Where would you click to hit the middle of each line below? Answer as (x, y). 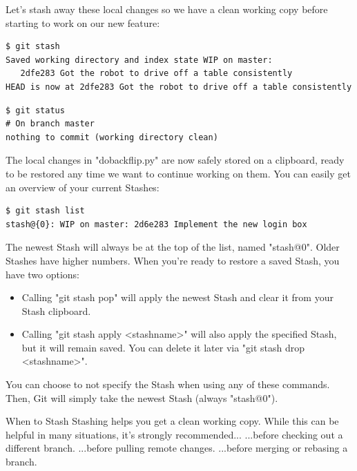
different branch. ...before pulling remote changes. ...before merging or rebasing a (177, 448)
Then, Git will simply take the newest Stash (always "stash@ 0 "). (142, 397)
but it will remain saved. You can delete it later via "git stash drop (163, 347)
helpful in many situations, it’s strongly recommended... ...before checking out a (174, 434)
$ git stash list (45, 211)
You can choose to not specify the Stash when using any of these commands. (168, 384)
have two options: (43, 274)
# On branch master (50, 124)
